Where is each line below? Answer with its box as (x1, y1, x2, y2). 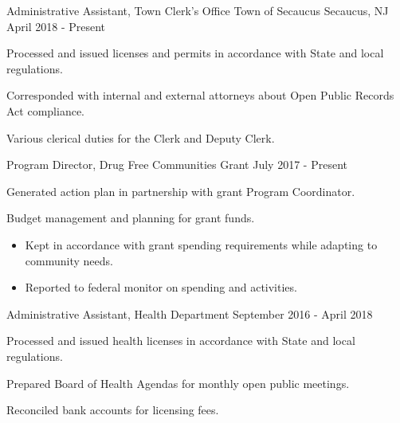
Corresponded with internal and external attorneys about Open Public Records (6, 87, 394, 104)
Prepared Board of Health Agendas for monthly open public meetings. (6, 374, 350, 391)
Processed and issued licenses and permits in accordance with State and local (6, 45, 384, 61)
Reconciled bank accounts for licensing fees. (6, 401, 219, 418)
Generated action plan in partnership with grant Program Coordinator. (6, 182, 355, 199)
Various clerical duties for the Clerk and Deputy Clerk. (6, 129, 275, 146)
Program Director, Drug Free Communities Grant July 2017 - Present (6, 156, 347, 173)
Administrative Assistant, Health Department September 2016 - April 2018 (6, 305, 373, 322)
